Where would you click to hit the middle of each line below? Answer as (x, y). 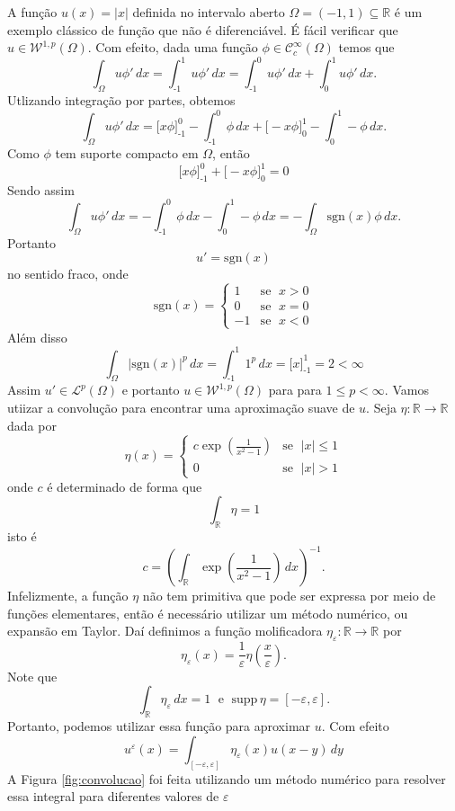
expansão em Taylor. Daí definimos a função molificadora (165, 631)
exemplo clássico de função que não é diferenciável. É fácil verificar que (203, 29)
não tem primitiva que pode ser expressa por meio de (289, 596)
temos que (366, 47)
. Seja (381, 408)
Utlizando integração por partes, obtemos (121, 100)
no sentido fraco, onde (68, 274)
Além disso (37, 337)
